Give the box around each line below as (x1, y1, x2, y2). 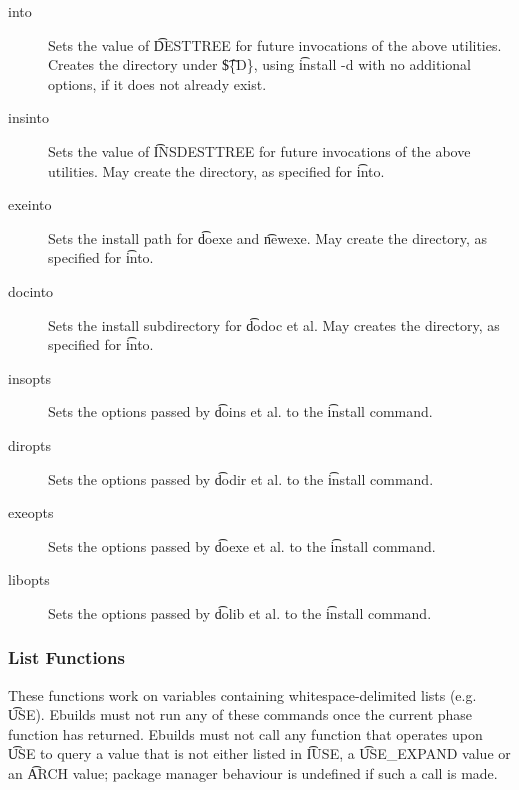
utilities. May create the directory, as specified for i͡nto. (48, 160, 385, 181)
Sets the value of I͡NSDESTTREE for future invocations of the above (48, 140, 471, 161)
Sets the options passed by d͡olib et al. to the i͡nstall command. (48, 602, 432, 623)
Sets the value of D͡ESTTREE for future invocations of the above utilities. (48, 34, 502, 55)
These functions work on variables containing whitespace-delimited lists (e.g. (8, 684, 477, 705)
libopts (8, 569, 50, 590)
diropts (8, 434, 51, 455)
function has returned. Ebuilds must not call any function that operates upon (8, 723, 483, 744)
